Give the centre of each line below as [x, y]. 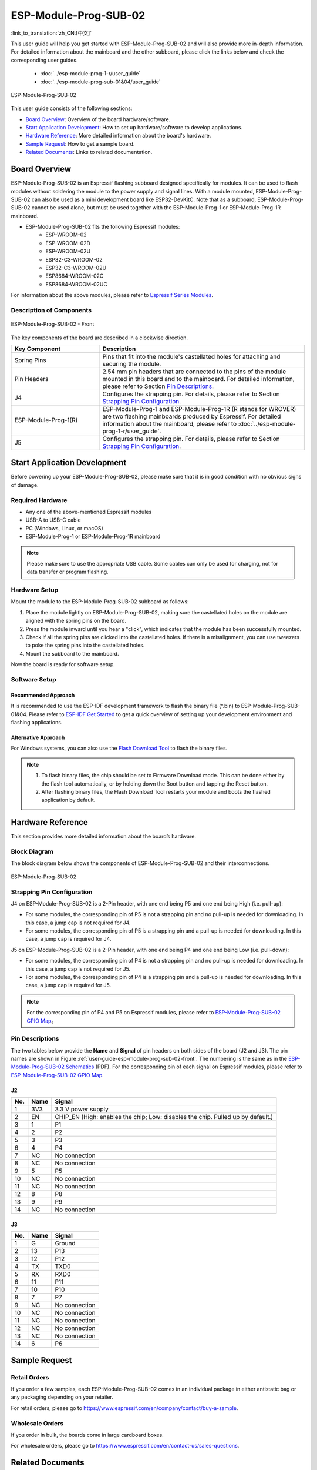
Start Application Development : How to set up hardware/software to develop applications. [134, 128]
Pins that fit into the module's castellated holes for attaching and [191, 356]
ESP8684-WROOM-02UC [77, 284]
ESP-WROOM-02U [68, 251]
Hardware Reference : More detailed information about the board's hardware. [118, 136]
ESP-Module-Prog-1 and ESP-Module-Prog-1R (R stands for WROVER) [199, 409]
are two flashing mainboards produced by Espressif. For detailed [192, 416]
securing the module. [132, 363]
